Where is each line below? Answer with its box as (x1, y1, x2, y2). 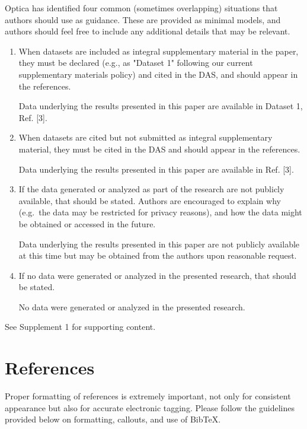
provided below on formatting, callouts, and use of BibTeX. (5, 413, 221, 425)
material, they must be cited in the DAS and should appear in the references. (18, 142, 300, 155)
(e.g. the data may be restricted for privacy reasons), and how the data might (18, 206, 302, 218)
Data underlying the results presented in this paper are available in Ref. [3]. (18, 163, 294, 175)
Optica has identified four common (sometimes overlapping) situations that (5, 2, 278, 14)
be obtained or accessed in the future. (18, 217, 156, 230)
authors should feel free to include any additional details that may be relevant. (5, 25, 290, 37)
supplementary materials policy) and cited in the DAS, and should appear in (18, 68, 298, 80)
